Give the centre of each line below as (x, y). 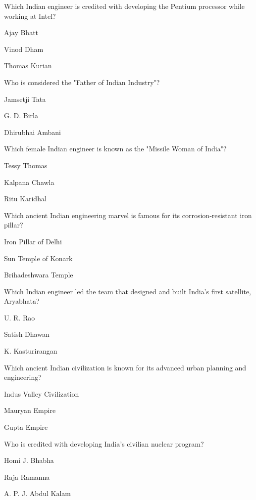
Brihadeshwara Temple (39, 275)
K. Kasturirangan (31, 351)
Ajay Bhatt (21, 32)
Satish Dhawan (27, 334)
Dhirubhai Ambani (32, 132)
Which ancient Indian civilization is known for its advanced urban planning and (125, 367)
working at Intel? (30, 16)
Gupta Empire (26, 427)
